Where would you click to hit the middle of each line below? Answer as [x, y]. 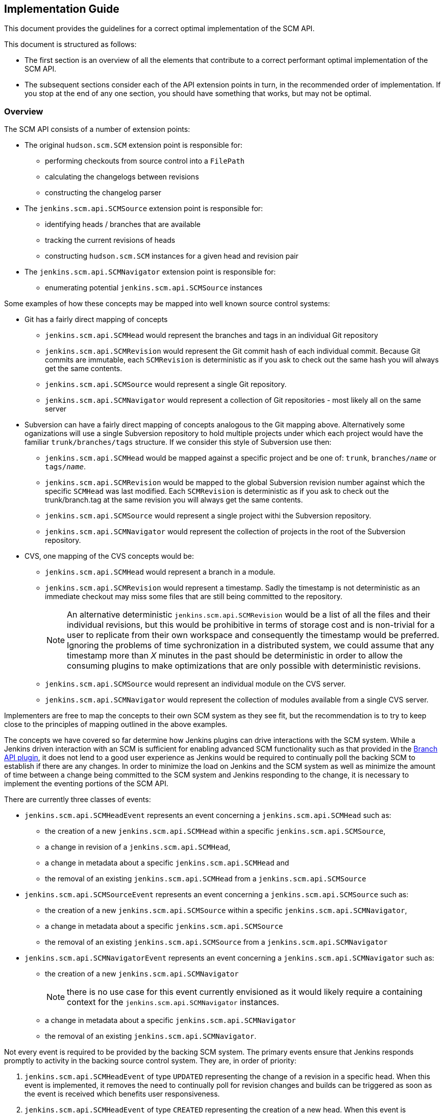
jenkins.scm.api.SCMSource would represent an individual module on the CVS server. [195, 684]
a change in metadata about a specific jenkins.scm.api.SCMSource [164, 926]
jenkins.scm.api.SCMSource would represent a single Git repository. [166, 384]
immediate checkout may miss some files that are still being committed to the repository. [194, 597]
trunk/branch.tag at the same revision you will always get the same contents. [174, 500]
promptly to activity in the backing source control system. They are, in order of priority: [150, 1061]
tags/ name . [65, 467]
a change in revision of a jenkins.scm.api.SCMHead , [138, 847]
